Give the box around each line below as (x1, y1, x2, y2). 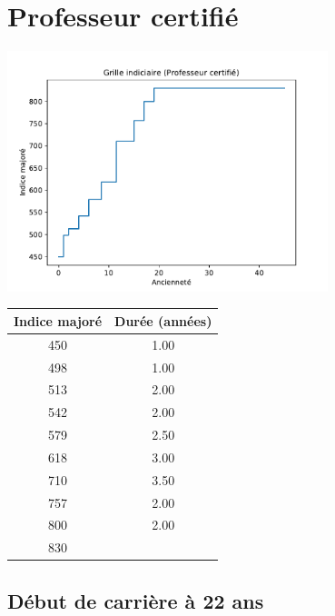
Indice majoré (14, 311, 103, 330)
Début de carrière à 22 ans (7, 586, 264, 614)
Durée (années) (114, 311, 212, 330)
